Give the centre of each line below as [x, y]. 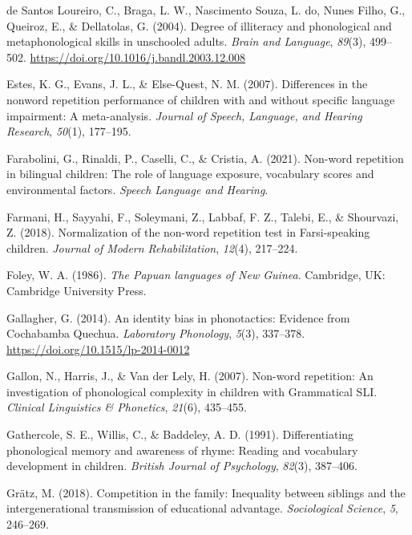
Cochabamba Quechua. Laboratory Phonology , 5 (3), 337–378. [156, 333]
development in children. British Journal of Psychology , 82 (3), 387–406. [182, 466]
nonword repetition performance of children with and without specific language [201, 99]
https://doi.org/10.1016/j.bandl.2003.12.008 [138, 57]
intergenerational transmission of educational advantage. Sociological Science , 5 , [202, 508]
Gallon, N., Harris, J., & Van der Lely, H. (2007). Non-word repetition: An [190, 376]
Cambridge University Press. [77, 290]
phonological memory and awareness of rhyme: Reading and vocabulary [182, 450]
